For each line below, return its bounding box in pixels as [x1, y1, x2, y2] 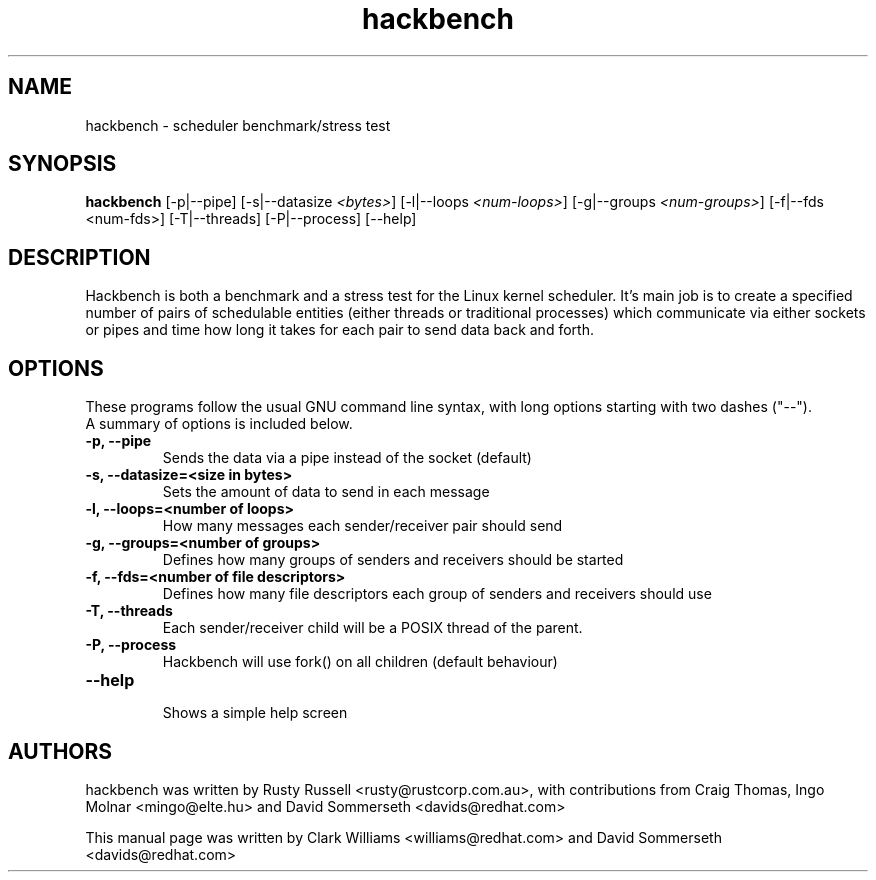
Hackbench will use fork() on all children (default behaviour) [162, 653, 558, 671]
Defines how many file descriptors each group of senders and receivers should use [162, 585, 712, 603]
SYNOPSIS [8, 151, 117, 177]
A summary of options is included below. [85, 415, 353, 433]
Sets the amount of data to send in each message [162, 483, 490, 501]
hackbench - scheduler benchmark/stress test [85, 116, 391, 134]
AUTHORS [8, 738, 113, 764]
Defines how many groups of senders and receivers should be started [162, 551, 624, 569]
